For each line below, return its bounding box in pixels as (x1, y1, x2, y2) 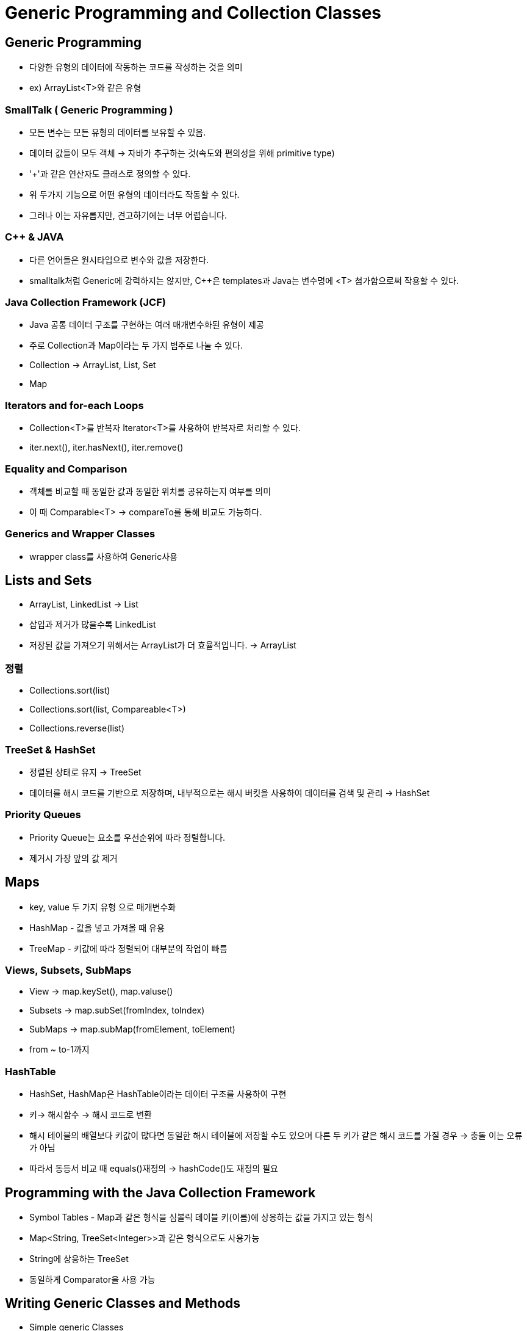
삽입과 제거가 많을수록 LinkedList (29, 618, 156, 629)
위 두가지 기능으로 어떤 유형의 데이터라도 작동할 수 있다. (29, 189, 240, 200)
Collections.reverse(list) (29, 723, 125, 734)
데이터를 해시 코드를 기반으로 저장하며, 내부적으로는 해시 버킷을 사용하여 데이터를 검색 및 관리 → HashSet (29, 788, 430, 799)
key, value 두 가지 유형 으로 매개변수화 (29, 901, 176, 912)
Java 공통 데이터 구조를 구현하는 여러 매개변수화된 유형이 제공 (29, 319, 264, 330)
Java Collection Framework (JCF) (5, 296, 166, 309)
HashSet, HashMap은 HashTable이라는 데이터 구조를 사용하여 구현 (29, 1089, 287, 1100)
